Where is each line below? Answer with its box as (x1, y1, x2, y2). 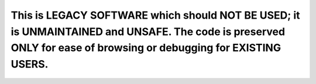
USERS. (11, 58, 49, 71)
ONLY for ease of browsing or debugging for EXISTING (11, 41, 281, 55)
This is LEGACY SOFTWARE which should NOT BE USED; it (11, 9, 301, 22)
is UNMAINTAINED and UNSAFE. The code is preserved (11, 25, 286, 38)
